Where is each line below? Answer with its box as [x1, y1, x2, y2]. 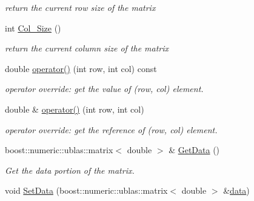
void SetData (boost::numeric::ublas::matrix [5, 184, 168, 197]
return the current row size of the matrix [5, 1, 156, 13]
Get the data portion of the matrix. [5, 163, 135, 176]
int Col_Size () [5, 21, 61, 34]
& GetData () [169, 143, 220, 156]
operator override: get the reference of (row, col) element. [5, 123, 218, 136]
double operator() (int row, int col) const [5, 62, 157, 74]
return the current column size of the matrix [5, 42, 169, 54]
